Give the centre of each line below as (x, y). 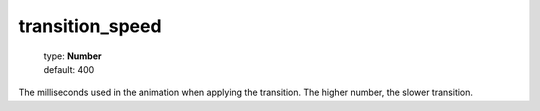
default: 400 (69, 69)
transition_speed (90, 26)
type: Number (72, 56)
